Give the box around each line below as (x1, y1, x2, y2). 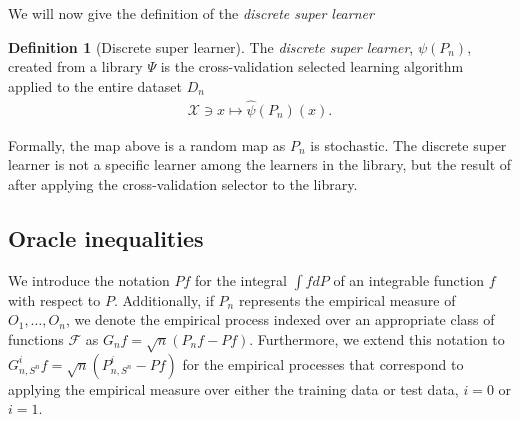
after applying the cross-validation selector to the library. (8, 173, 358, 194)
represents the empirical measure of (238, 289, 456, 310)
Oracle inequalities (8, 222, 204, 253)
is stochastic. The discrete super (310, 134, 507, 155)
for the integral (195, 269, 287, 290)
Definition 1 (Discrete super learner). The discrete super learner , (8, 36, 414, 57)
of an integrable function (333, 269, 484, 290)
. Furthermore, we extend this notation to (249, 328, 505, 349)
